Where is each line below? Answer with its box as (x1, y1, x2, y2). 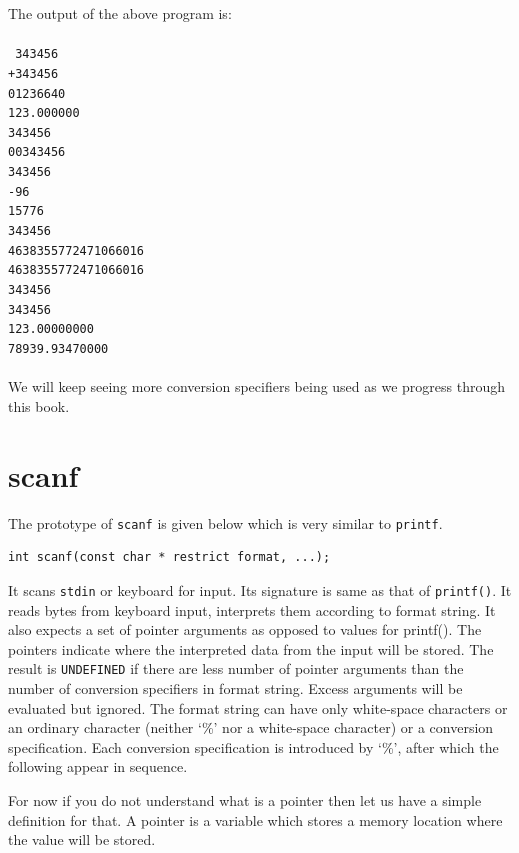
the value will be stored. (8, 829, 156, 850)
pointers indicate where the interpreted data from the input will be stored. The (8, 638, 494, 659)
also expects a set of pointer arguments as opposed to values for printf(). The (8, 619, 482, 640)
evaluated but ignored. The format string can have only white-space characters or (8, 697, 508, 718)
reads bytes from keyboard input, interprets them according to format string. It (8, 599, 496, 620)
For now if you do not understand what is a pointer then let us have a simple (8, 789, 482, 810)
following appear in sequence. (8, 756, 188, 777)
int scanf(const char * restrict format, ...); (8, 550, 331, 565)
